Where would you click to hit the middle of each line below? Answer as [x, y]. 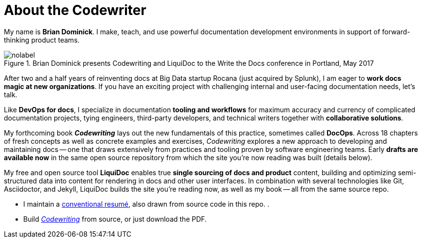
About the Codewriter [75, 10]
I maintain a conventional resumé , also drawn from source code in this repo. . [146, 204]
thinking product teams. [42, 40]
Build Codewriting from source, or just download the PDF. [115, 219]
